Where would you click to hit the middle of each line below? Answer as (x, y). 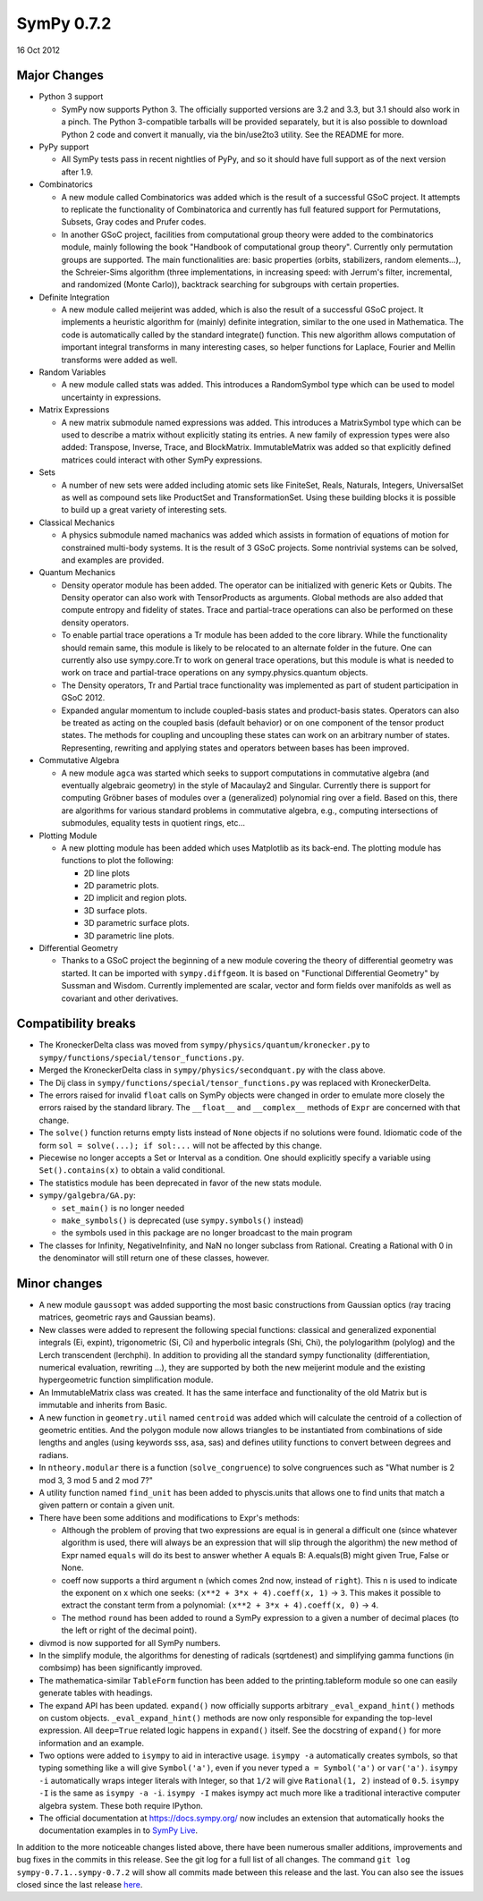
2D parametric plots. (122, 886)
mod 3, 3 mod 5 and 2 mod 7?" (96, 1480)
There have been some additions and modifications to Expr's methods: (169, 1517)
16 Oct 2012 (38, 50)
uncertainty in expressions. (111, 397)
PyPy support (64, 147)
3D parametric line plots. (129, 936)
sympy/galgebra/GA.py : (87, 1195)
